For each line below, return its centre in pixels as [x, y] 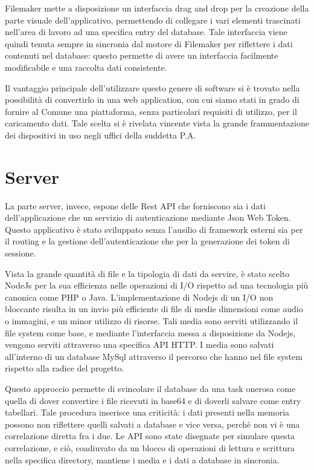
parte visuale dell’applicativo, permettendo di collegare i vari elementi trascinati [153, 20]
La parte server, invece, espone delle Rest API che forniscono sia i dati [135, 205]
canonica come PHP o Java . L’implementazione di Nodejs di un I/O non [139, 297]
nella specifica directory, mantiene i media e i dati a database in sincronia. [142, 459]
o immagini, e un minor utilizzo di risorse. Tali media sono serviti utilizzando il [152, 321]
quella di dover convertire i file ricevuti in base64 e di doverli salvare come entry [153, 400]
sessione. [21, 253]
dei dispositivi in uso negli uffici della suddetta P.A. [101, 135]
